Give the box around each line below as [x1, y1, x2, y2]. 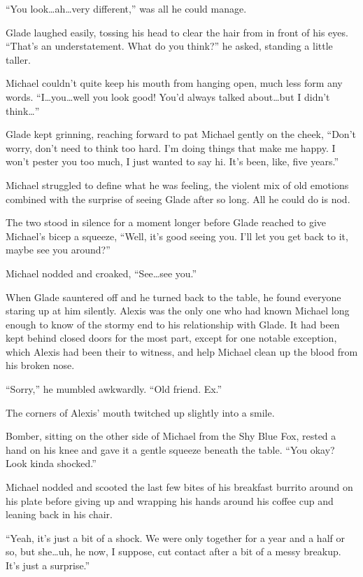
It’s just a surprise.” [6, 558, 90, 572]
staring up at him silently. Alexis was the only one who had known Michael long [6, 303, 350, 318]
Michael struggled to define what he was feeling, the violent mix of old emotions [6, 177, 349, 192]
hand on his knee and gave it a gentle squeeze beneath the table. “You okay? [6, 442, 335, 457]
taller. [6, 52, 31, 67]
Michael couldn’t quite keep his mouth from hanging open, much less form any [6, 76, 343, 90]
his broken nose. [6, 358, 75, 373]
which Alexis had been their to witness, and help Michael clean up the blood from [6, 344, 358, 359]
